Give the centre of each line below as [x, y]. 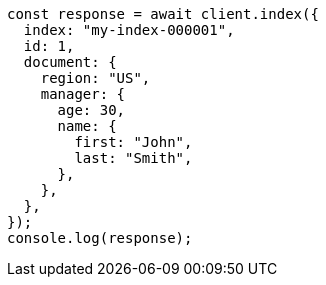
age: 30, [91, 110]
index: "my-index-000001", [129, 30]
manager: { [83, 94]
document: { [70, 62]
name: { [87, 126]
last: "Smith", [133, 158]
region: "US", [95, 78]
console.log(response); [100, 238]
